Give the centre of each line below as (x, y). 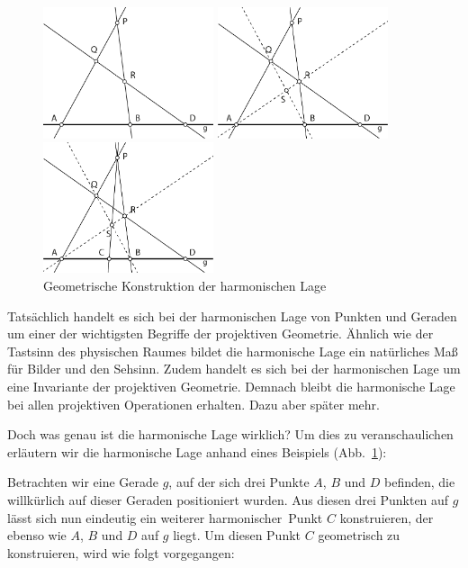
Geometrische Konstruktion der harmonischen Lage (185, 286)
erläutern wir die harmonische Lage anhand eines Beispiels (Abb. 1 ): (197, 451)
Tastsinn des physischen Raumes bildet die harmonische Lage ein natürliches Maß (233, 351)
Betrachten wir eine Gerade (83, 482)
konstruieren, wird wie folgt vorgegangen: (121, 552)
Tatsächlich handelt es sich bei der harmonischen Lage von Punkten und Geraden (232, 316)
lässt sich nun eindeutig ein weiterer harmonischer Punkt (165, 517)
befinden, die (419, 482)
